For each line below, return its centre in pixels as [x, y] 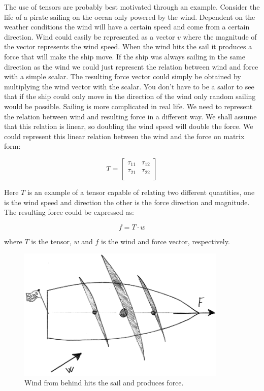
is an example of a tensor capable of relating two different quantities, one [141, 192]
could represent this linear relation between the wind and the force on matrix [124, 136]
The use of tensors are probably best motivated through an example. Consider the [132, 7]
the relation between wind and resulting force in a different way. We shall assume [130, 116]
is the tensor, [51, 241]
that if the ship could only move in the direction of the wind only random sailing [130, 96]
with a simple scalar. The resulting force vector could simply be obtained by [123, 76]
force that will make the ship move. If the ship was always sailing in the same [125, 56]
